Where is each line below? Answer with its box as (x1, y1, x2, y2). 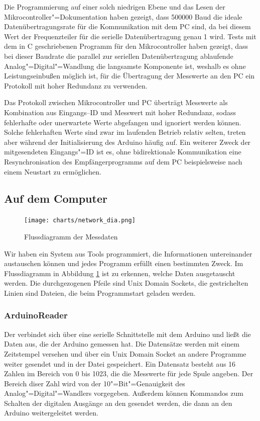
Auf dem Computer (4, 191, 107, 206)
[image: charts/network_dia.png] (24, 217, 136, 224)
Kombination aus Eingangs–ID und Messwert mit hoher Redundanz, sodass (4, 107, 236, 117)
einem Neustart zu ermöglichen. (4, 166, 101, 177)
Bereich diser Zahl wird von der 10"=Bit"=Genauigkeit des (4, 378, 185, 388)
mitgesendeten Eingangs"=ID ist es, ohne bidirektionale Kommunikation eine (4, 146, 241, 157)
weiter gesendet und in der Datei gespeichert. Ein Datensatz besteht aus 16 (4, 358, 236, 369)
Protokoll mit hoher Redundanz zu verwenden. (4, 80, 148, 91)
